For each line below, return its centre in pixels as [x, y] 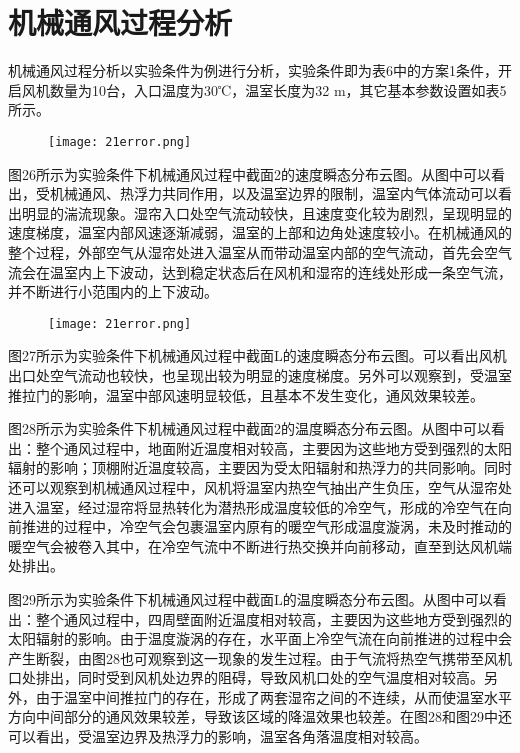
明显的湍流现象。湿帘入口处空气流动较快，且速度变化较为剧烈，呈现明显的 [266, 212]
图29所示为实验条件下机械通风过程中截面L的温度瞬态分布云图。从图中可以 [250, 598]
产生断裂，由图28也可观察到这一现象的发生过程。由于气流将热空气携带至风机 [260, 657]
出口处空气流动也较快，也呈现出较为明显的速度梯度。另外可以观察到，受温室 [260, 374]
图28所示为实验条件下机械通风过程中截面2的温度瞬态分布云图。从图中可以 [249, 428]
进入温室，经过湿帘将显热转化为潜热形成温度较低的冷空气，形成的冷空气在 [253, 506]
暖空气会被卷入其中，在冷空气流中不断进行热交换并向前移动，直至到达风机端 [260, 545]
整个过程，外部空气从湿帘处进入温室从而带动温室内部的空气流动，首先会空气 [260, 251]
